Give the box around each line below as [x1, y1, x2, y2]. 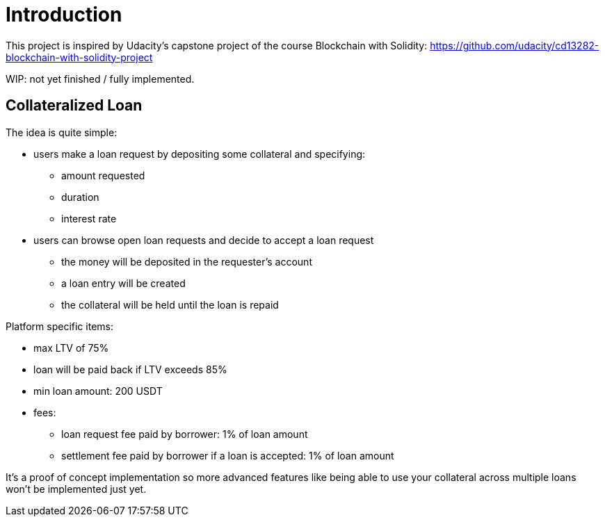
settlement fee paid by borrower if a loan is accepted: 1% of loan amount [61, 449, 394, 462]
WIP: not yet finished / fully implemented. [6, 72, 195, 85]
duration [61, 190, 99, 203]
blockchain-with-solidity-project [6, 51, 153, 63]
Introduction [6, 3, 122, 26]
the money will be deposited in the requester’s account [61, 255, 312, 268]
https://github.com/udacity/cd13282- [430, 39, 599, 51]
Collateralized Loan [6, 97, 143, 115]
